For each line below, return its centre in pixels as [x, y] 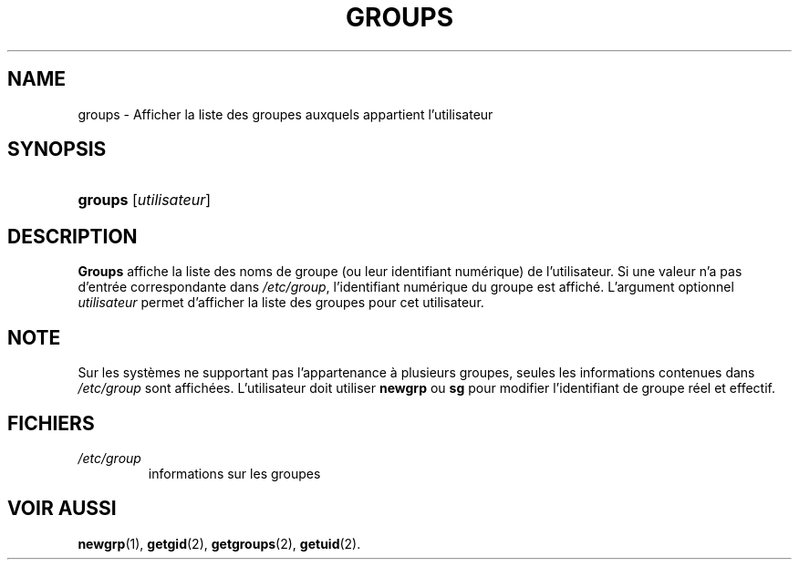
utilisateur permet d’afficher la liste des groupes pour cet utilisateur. [281, 303]
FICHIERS [51, 423]
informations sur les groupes [234, 473]
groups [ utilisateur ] [145, 200]
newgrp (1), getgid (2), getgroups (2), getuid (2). [219, 543]
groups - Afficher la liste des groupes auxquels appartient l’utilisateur [285, 114]
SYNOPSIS [57, 149]
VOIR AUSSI [62, 509]
